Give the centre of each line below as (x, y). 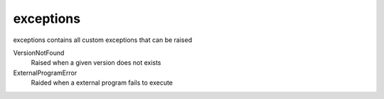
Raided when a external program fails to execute (102, 83)
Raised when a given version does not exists (96, 63)
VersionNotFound (39, 53)
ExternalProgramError (45, 73)
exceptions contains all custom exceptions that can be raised (102, 40)
